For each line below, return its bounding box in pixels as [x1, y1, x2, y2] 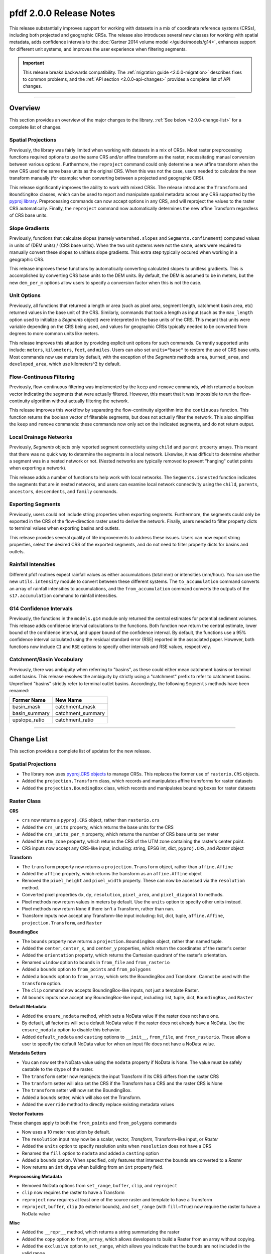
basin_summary [12, 710, 50, 717]
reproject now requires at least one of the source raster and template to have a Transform [22, 1196, 213, 1202]
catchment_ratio [55, 716, 94, 723]
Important [23, 60, 45, 66]
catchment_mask [55, 703, 96, 710]
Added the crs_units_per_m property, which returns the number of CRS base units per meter [22, 831, 219, 837]
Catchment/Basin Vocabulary [9, 656, 83, 663]
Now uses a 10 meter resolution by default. [22, 1129, 110, 1135]
